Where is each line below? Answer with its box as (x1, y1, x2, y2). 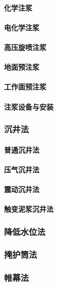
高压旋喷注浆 (4, 41, 46, 52)
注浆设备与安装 (4, 101, 53, 112)
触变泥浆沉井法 (4, 204, 53, 214)
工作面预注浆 (4, 81, 46, 92)
